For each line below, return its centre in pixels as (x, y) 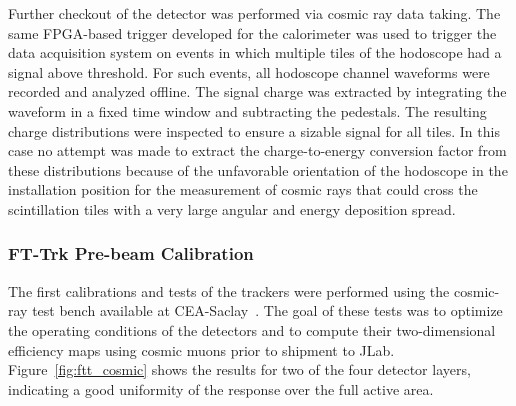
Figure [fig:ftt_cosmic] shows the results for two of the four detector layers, (239, 369)
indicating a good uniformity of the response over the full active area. (221, 388)
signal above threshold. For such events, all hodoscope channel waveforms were (249, 71)
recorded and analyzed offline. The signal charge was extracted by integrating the (257, 91)
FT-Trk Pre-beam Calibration (131, 253)
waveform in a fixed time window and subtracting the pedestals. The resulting (247, 110)
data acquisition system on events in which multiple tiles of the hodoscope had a (255, 52)
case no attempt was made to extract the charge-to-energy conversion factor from (257, 150)
